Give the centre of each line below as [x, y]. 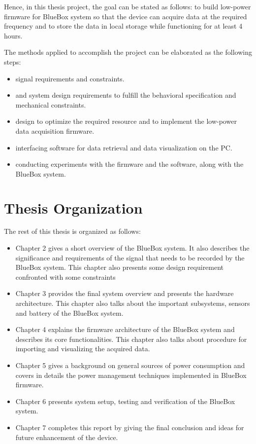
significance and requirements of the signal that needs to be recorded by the [130, 257]
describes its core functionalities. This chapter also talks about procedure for [131, 339]
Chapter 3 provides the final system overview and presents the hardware [125, 293]
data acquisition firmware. [55, 130]
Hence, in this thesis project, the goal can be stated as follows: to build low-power [128, 6]
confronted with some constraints [65, 277]
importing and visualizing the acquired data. [83, 349]
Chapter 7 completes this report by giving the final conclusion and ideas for [130, 427]
